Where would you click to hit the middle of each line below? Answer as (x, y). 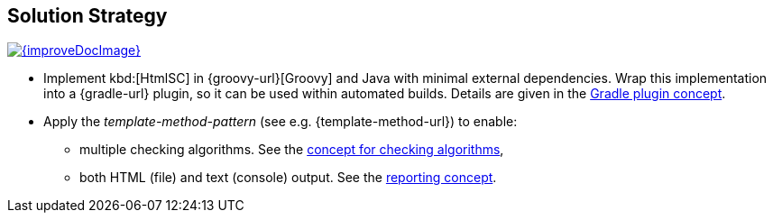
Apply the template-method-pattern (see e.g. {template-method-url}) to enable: (281, 122)
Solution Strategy (87, 16)
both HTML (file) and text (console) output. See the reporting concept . (288, 178)
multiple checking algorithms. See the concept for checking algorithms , (292, 150)
